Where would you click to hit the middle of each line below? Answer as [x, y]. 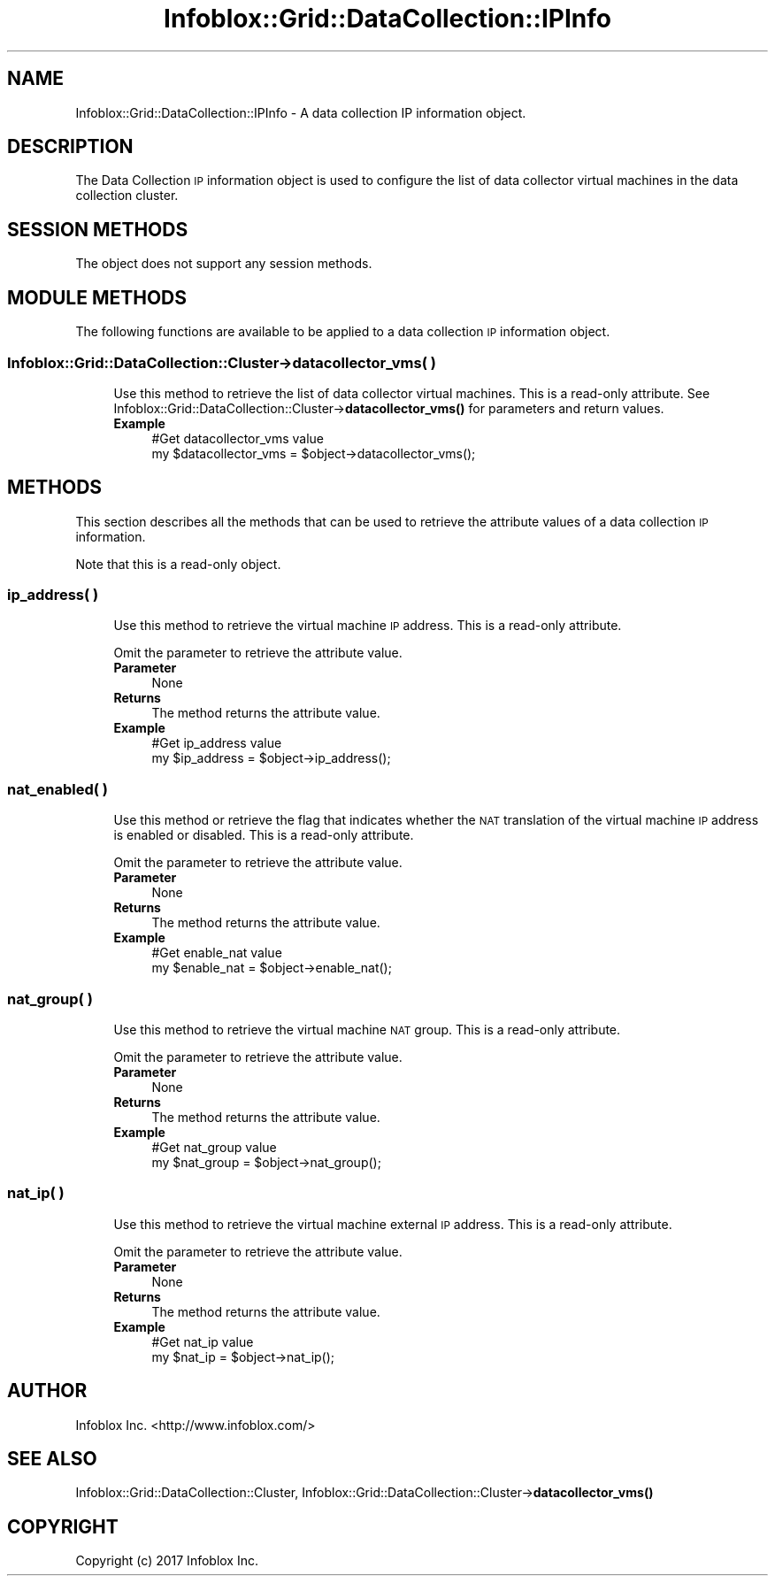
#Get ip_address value [217, 743]
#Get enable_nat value [217, 953]
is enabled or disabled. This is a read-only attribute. [264, 835]
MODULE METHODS [97, 297]
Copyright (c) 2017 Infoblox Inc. [167, 1561]
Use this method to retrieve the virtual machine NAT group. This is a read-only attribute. [367, 1029]
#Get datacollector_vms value [238, 438]
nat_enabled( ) [58, 789]
